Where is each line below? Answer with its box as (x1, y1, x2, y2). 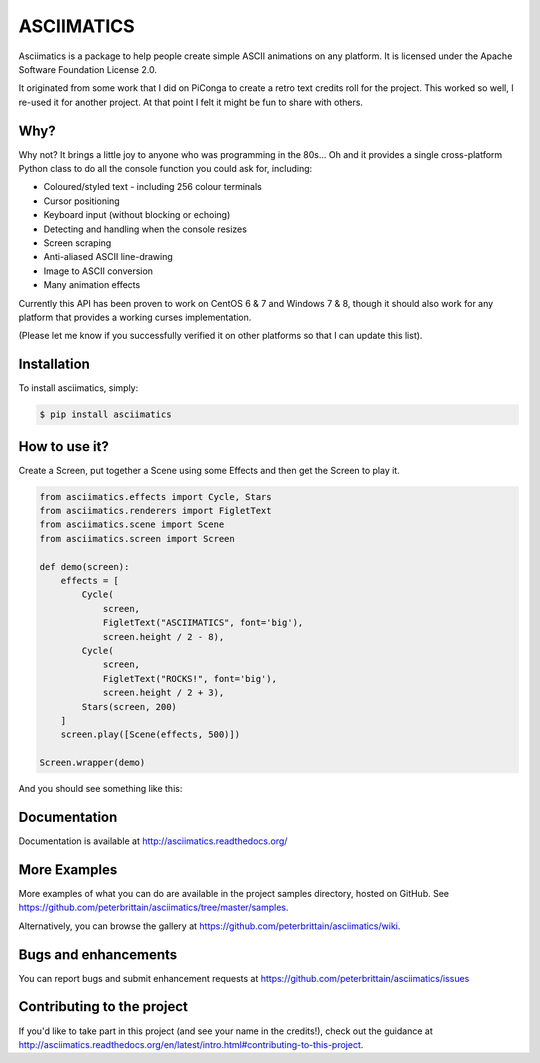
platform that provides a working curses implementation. (18, 311, 252, 323)
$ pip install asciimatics (39, 409, 172, 420)
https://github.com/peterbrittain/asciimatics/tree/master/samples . (18, 901, 289, 914)
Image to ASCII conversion (43, 265, 154, 277)
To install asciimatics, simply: (18, 382, 139, 394)
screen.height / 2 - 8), (102, 631, 225, 642)
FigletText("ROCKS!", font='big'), (102, 673, 277, 684)
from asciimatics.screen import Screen (39, 533, 235, 544)
